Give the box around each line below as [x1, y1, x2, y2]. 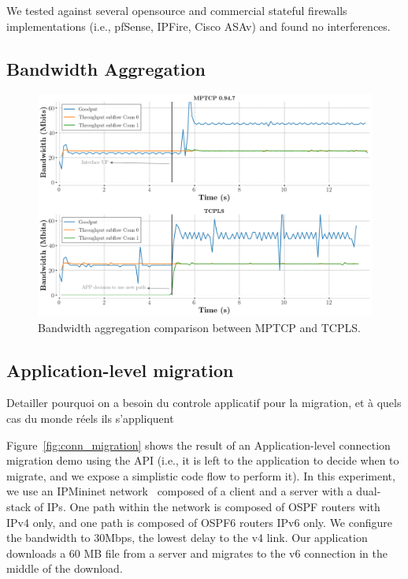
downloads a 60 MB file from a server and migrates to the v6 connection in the [6, 544, 388, 561]
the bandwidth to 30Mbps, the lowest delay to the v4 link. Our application [6, 529, 368, 546]
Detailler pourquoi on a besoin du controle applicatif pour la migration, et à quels [6, 394, 402, 411]
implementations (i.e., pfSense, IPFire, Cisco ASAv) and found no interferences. [6, 17, 391, 34]
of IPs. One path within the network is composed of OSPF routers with [34, 498, 380, 514]
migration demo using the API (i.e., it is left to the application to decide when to [6, 452, 399, 469]
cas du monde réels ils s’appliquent [6, 409, 174, 426]
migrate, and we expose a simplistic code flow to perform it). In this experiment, [6, 467, 395, 484]
